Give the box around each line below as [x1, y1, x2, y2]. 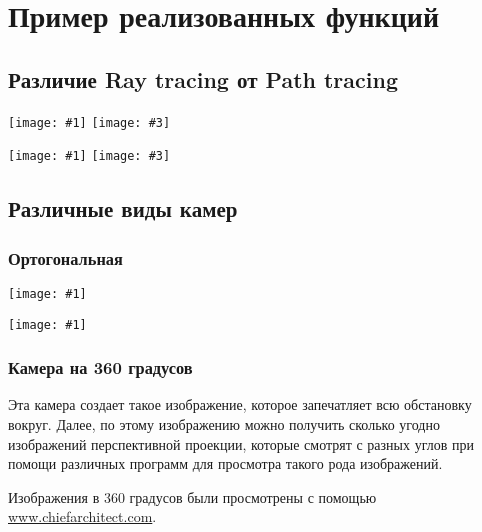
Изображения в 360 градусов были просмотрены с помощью [8, 486, 377, 507]
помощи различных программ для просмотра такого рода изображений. [8, 453, 443, 474]
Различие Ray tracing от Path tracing [8, 63, 398, 94]
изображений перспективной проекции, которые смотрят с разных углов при [8, 433, 474, 454]
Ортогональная [8, 245, 123, 270]
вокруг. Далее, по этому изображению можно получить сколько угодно [8, 414, 440, 435]
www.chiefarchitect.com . [8, 506, 157, 527]
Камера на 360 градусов [8, 355, 193, 380]
